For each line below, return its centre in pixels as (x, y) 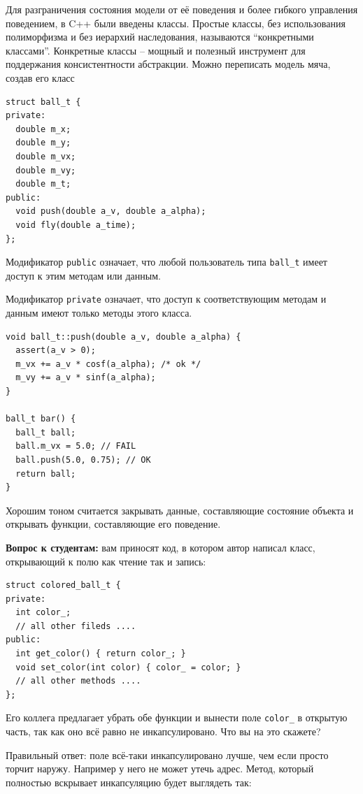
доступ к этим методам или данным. (83, 275)
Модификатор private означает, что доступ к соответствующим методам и (166, 299)
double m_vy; (46, 170)
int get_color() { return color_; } (101, 654)
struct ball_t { (43, 102)
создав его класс (40, 77)
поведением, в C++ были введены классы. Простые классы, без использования (176, 23)
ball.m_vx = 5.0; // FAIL (76, 446)
